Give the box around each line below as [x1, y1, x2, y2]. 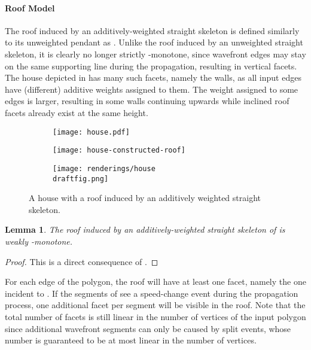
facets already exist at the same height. [5, 106, 148, 118]
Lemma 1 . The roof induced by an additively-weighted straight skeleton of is [5, 223, 285, 236]
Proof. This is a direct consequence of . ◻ [5, 255, 158, 267]
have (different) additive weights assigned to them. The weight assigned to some [5, 83, 298, 95]
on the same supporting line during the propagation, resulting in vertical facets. [5, 59, 297, 72]
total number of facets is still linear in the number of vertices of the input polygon [5, 310, 306, 322]
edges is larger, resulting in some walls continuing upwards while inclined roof [5, 95, 289, 107]
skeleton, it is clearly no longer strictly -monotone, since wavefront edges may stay [5, 47, 306, 60]
